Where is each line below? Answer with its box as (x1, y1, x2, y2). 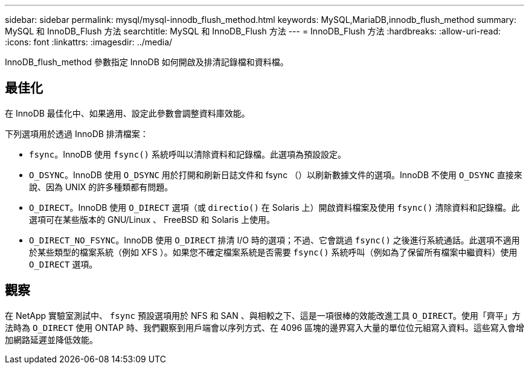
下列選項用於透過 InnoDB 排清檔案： (5, 128, 149, 139)
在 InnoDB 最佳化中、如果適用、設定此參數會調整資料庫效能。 (5, 107, 250, 118)
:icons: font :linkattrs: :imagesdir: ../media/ (5, 37, 173, 47)
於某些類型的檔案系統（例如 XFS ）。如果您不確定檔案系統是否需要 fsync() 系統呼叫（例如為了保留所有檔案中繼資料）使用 (29, 246, 518, 257)
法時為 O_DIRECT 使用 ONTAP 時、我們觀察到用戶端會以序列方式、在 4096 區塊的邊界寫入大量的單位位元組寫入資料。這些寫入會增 (5, 322, 525, 333)
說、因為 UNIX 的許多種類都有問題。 (29, 181, 173, 192)
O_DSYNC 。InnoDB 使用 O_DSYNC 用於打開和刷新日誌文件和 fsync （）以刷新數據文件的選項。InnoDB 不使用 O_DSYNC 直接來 (29, 169, 522, 180)
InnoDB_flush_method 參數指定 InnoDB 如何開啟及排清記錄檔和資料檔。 (5, 57, 289, 67)
